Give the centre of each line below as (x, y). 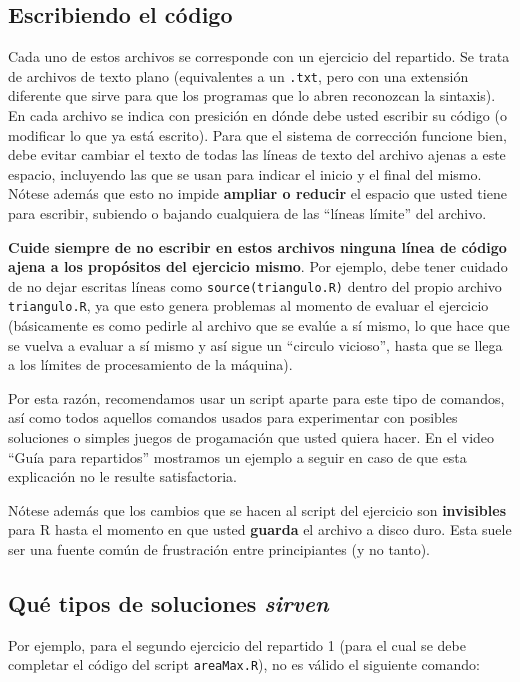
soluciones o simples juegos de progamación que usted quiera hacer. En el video (251, 437)
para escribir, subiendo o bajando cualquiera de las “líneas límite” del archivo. (247, 213)
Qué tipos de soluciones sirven (168, 603)
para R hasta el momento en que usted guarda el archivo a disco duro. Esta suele (260, 529)
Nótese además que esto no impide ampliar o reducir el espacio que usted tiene (257, 193)
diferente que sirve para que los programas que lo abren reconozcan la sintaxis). (252, 95)
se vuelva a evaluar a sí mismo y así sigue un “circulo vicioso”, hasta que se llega (255, 344)
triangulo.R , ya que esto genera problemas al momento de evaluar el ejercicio (248, 305)
